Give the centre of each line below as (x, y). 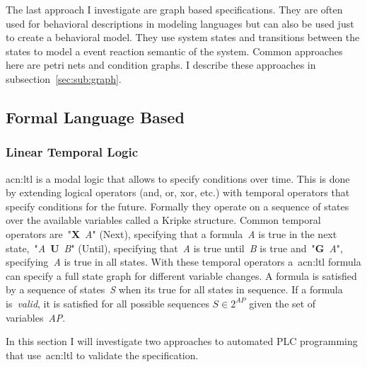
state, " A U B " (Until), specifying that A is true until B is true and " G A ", (174, 248)
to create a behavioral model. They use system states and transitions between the (183, 37)
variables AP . (36, 317)
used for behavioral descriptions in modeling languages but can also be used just (180, 23)
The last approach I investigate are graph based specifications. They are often (174, 9)
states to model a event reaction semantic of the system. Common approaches (174, 51)
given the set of (282, 303)
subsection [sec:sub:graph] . (64, 78)
